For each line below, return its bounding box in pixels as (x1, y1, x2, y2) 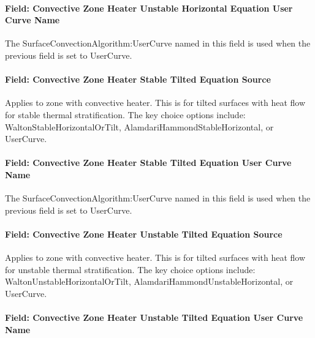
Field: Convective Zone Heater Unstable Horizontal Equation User (5, 1, 293, 14)
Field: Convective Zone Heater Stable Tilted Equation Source (5, 73, 271, 86)
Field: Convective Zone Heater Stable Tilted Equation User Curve (5, 156, 292, 169)
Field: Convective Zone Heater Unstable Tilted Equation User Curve (5, 311, 303, 324)
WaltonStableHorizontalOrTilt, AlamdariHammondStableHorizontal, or (5, 120, 274, 133)
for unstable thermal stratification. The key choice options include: (5, 263, 256, 276)
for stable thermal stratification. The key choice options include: (5, 108, 246, 121)
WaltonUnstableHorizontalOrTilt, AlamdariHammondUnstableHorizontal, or (5, 275, 294, 288)
